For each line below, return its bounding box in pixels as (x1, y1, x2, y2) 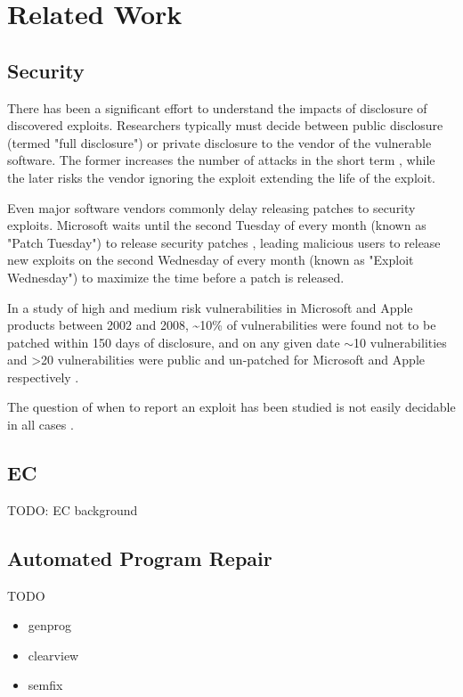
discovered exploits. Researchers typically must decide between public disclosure (7, 116, 443, 135)
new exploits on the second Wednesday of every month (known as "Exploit (7, 250, 414, 269)
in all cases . (7, 415, 74, 434)
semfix (28, 676, 63, 694)
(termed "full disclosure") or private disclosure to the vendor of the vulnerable (7, 133, 432, 152)
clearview (28, 645, 79, 664)
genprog (28, 616, 72, 635)
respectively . (7, 367, 79, 386)
